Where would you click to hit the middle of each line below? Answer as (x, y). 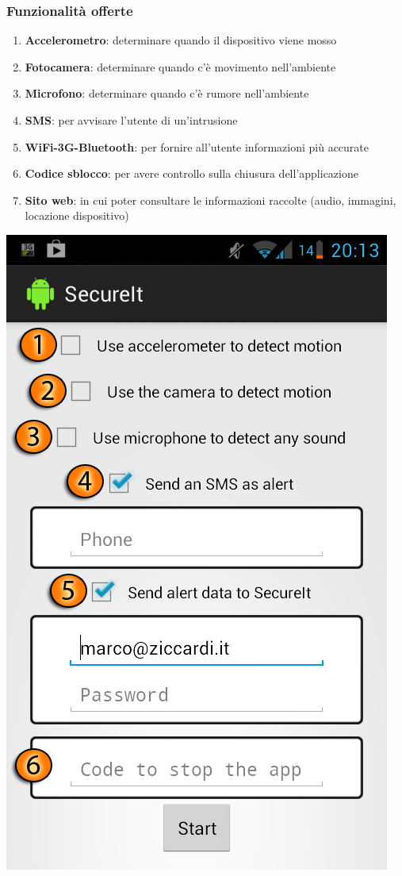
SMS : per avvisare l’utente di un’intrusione (131, 120)
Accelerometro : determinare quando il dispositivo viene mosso (181, 40)
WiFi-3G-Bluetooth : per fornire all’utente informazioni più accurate (197, 146)
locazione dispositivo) (77, 215)
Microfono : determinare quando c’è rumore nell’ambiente (167, 93)
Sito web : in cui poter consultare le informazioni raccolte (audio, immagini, (211, 200)
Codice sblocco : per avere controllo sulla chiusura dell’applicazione (191, 173)
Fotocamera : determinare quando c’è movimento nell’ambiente (180, 66)
